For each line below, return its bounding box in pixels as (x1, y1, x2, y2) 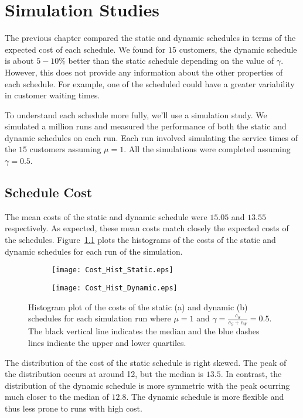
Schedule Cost (5, 183, 93, 201)
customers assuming (29, 143, 101, 155)
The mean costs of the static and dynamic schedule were (5, 210, 207, 222)
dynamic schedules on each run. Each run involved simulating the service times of (5, 131, 298, 143)
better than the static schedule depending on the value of (68, 54, 274, 67)
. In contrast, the (220, 368, 282, 380)
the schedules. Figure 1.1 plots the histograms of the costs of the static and (5, 234, 276, 246)
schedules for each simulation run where (28, 312, 171, 324)
